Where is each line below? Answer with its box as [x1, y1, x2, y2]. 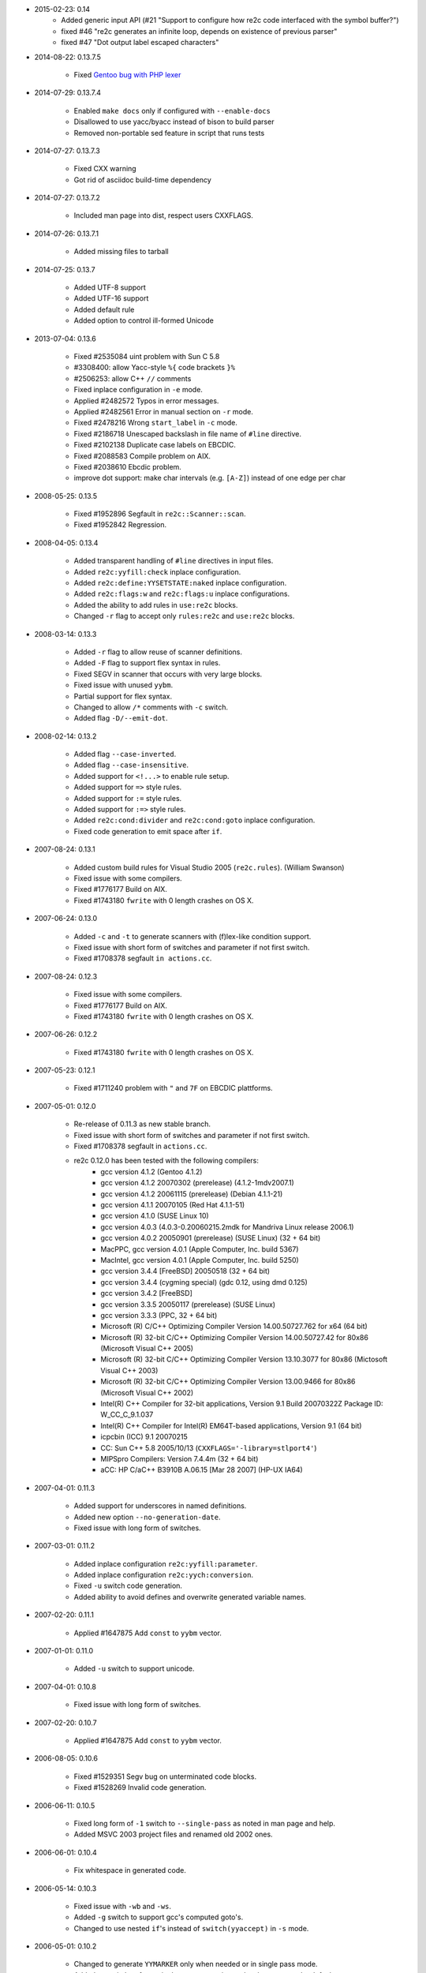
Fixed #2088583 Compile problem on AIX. [73, 451, 211, 461]
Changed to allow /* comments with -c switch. [73, 702, 229, 712]
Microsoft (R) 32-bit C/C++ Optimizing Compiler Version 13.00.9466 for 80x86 [100, 1377, 356, 1387]
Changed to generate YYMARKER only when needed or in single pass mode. [73, 1960, 318, 1969]
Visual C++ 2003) [100, 1365, 159, 1375]
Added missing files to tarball [73, 247, 169, 256]
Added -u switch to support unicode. [73, 1664, 195, 1673]
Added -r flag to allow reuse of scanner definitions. [73, 647, 243, 657]
